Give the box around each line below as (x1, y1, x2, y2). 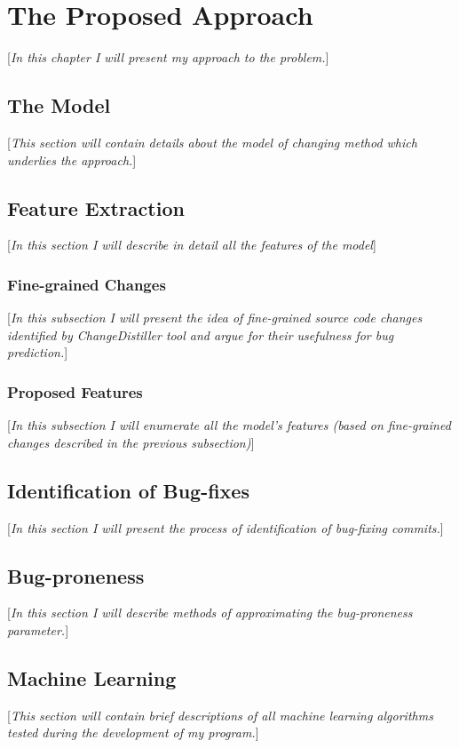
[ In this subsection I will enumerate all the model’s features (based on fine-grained (7, 416, 451, 434)
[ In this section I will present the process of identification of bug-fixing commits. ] (7, 518, 444, 537)
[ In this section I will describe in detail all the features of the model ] (7, 235, 376, 254)
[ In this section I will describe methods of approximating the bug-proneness (7, 603, 413, 622)
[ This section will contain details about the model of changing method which (7, 132, 417, 151)
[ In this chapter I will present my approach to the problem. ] (7, 48, 329, 67)
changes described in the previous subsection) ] (7, 433, 255, 451)
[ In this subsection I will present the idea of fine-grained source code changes (7, 308, 423, 327)
